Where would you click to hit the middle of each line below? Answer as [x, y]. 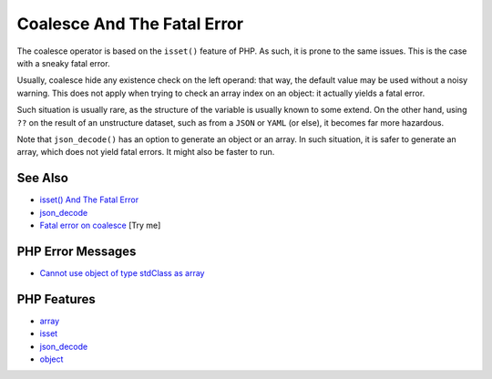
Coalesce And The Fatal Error [130, 24]
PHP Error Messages [77, 251]
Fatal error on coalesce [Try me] [100, 225]
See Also [42, 178]
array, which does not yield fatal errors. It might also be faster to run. [146, 152]
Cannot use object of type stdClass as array [122, 272]
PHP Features [56, 299]
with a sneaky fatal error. [63, 63]
